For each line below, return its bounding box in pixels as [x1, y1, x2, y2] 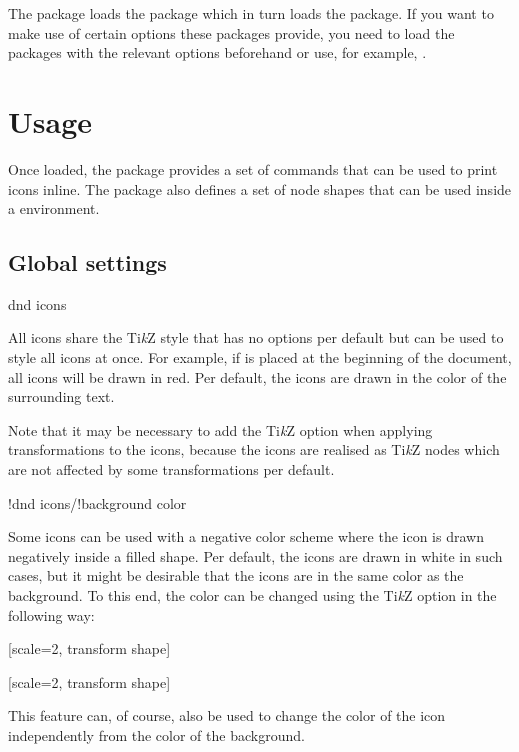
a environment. [8, 198, 100, 219]
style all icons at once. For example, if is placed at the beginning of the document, [8, 347, 512, 368]
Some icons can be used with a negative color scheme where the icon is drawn [8, 526, 484, 547]
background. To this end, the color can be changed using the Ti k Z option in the [8, 585, 497, 606]
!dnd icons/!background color [8, 492, 187, 513]
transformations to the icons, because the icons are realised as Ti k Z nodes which [8, 439, 500, 460]
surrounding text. [8, 386, 115, 407]
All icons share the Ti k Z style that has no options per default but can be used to [8, 327, 504, 348]
